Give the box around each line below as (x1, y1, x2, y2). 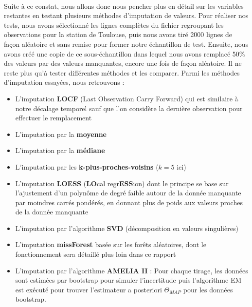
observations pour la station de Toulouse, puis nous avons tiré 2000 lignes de (4, 29, 232, 39)
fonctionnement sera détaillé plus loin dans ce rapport (15, 249, 176, 259)
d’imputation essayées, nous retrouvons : (4, 77, 125, 87)
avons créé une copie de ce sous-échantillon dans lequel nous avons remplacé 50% (4, 48, 245, 58)
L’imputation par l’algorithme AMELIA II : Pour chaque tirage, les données (15, 265, 248, 275)
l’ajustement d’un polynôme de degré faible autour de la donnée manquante (15, 188, 241, 198)
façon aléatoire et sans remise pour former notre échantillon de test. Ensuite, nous (4, 38, 249, 49)
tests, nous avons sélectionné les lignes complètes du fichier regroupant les (4, 19, 224, 30)
